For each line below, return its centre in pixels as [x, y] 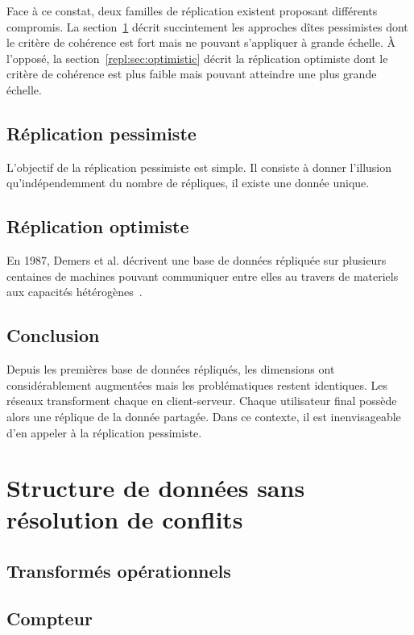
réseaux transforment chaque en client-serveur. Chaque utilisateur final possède [202, 401]
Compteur [50, 618]
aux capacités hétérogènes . [75, 292]
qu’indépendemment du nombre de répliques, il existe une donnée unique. [188, 183]
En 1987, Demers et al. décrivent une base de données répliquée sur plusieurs [197, 260]
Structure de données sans [156, 488]
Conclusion [53, 335]
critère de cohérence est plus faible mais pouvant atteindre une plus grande [192, 74]
